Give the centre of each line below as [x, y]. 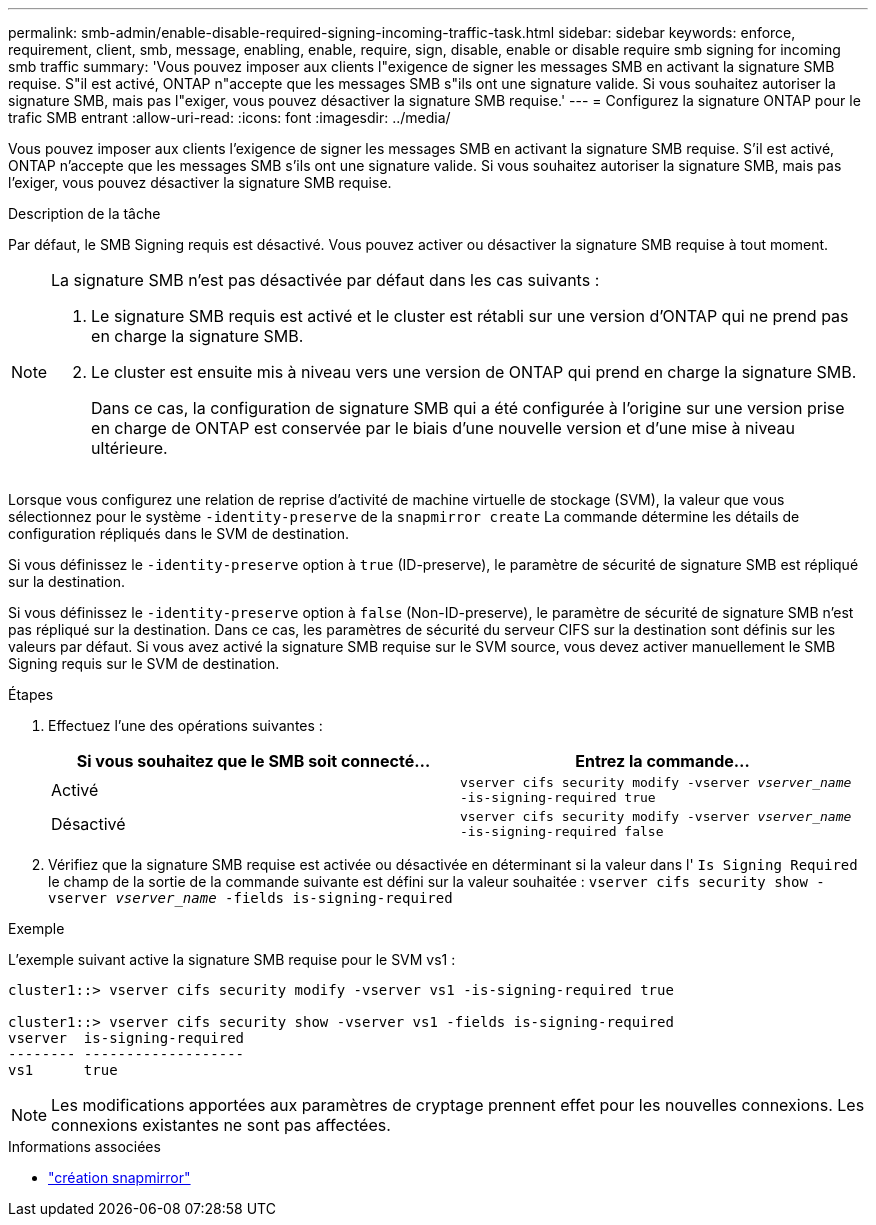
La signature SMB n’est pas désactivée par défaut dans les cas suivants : [325, 280]
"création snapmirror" [119, 1177]
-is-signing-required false [562, 831]
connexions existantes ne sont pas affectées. [221, 1125]
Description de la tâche [84, 213]
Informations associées [84, 1146]
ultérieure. [129, 448]
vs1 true [63, 1070]
